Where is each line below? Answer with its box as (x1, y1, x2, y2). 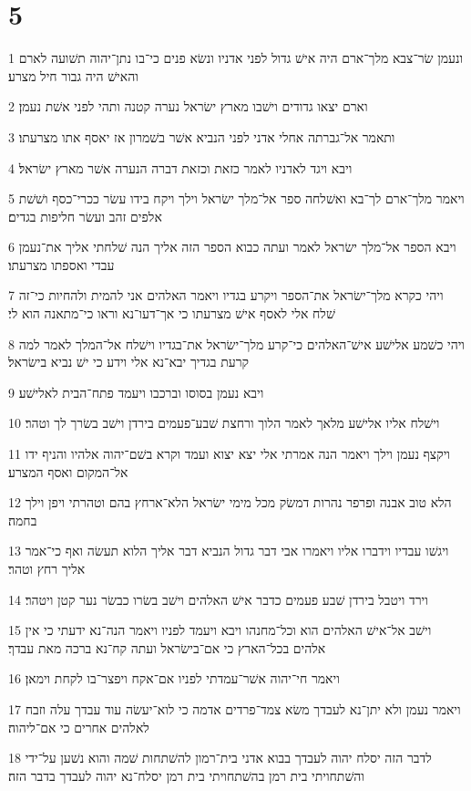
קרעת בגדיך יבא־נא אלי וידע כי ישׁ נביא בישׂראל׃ (8, 352, 250, 371)
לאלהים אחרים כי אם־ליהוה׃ (8, 717, 149, 736)
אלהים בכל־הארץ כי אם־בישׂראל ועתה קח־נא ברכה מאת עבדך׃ (8, 638, 326, 657)
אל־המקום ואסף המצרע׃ (8, 462, 128, 481)
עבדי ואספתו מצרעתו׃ (8, 255, 115, 274)
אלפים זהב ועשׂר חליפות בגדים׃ (8, 206, 162, 225)
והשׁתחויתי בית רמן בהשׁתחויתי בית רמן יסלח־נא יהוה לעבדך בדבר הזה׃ (8, 765, 364, 785)
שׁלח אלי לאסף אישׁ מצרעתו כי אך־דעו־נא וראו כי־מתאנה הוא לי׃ (8, 304, 335, 323)
